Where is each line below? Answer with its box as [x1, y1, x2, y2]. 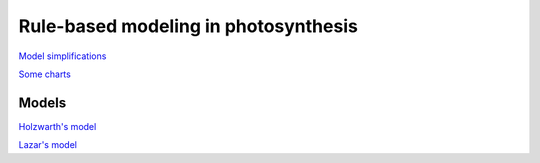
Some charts [18, 68, 72, 80]
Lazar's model [18, 139, 77, 151]
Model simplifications [18, 50, 107, 62]
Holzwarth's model [18, 120, 97, 132]
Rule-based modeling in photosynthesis [18, 15, 359, 37]
